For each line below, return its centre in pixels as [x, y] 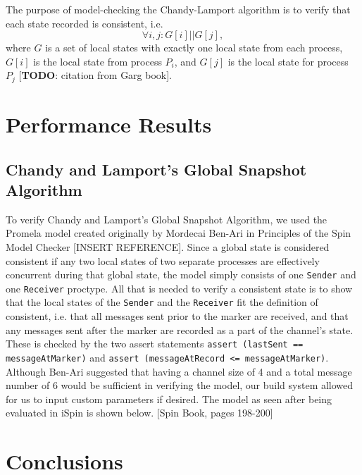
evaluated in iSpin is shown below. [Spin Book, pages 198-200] [139, 413]
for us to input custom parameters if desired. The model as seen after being [169, 399]
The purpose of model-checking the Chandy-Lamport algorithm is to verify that [178, 9]
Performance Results [109, 124]
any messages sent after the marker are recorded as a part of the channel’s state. [180, 329]
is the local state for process [288, 61]
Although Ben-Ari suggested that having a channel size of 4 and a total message [179, 371]
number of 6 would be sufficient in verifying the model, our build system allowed [180, 385]
